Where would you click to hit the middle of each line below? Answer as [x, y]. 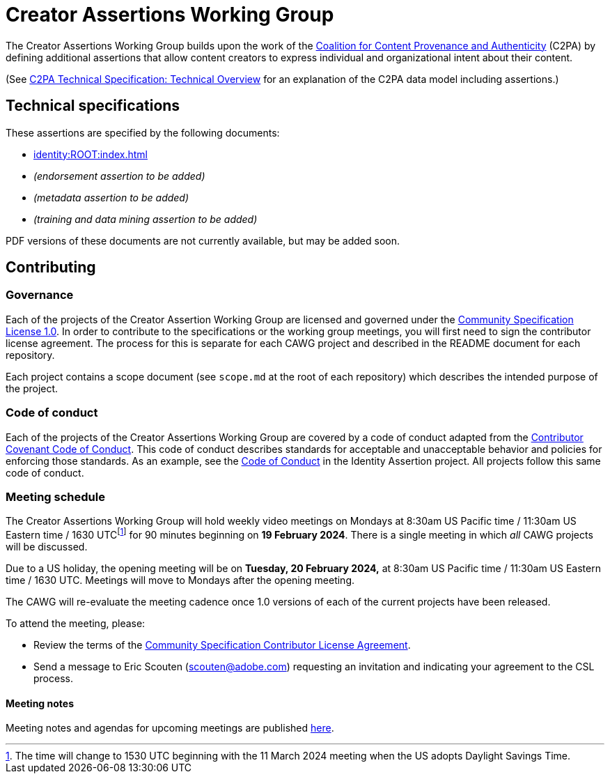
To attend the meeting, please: [76, 623]
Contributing [51, 268]
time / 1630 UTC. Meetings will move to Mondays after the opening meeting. [180, 580]
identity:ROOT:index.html [91, 154]
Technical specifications [93, 106]
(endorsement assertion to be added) [119, 176]
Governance [40, 295]
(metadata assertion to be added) [111, 197]
